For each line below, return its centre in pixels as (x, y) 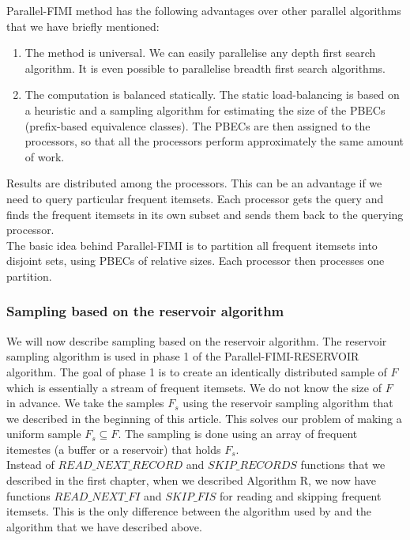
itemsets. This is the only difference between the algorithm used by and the (189, 511)
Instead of (30, 464)
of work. (45, 156)
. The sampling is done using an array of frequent (238, 434)
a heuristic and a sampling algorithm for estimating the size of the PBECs (205, 110)
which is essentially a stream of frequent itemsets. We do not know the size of (194, 387)
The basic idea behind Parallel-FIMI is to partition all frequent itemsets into (192, 245)
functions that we (343, 464)
